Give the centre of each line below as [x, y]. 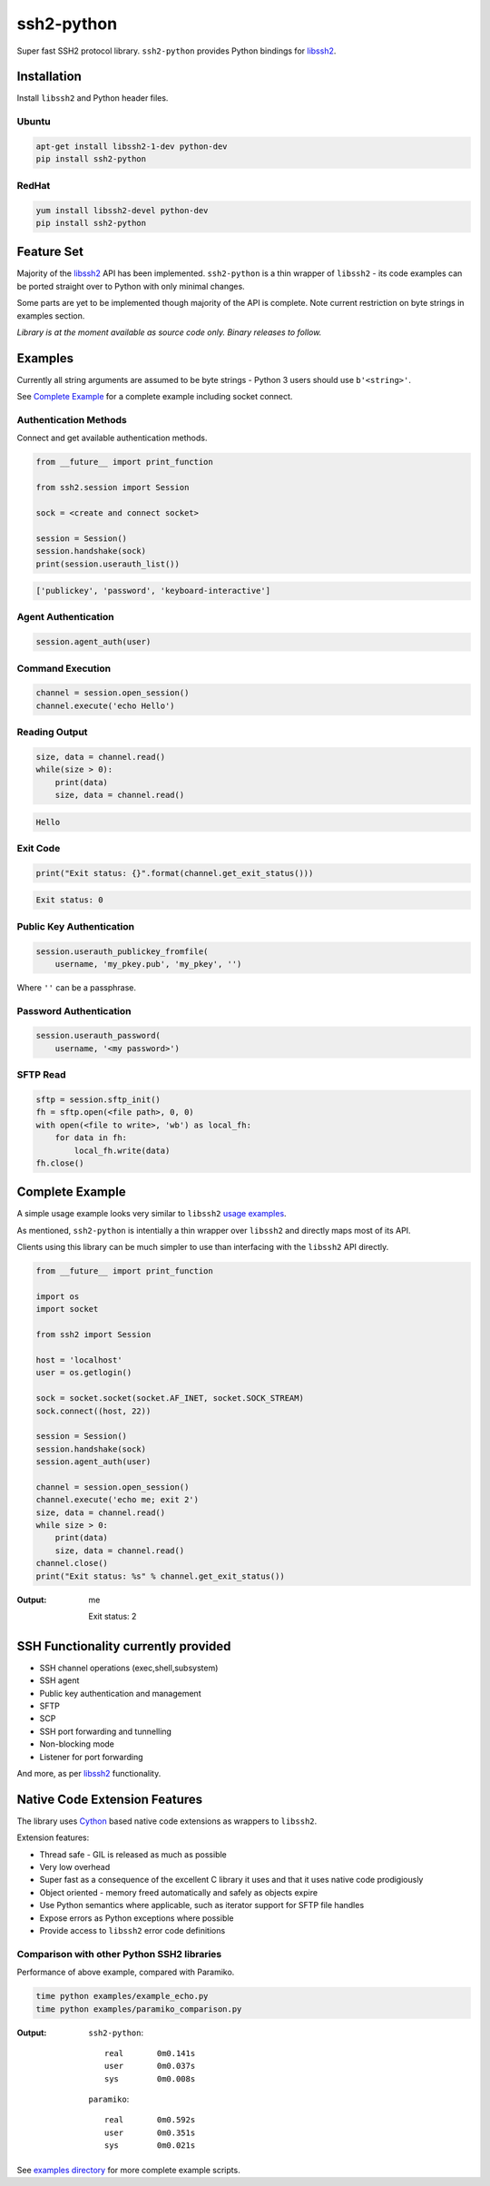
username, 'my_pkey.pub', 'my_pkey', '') [148, 964]
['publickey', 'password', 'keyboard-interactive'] [153, 591]
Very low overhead [75, 1867]
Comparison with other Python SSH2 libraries [119, 1954]
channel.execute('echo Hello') [106, 705]
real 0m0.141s [150, 2053]
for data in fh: [91, 1138]
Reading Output [52, 733]
